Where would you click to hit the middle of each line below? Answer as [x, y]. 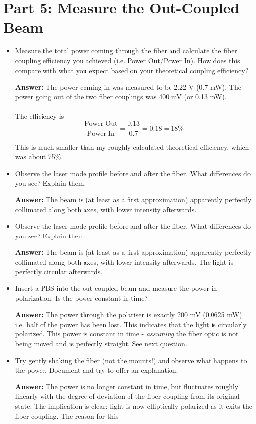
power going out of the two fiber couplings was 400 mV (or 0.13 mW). [121, 96]
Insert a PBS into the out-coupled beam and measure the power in [116, 288]
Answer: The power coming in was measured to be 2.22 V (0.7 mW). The [128, 87]
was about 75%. [39, 157]
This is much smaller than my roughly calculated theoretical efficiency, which [132, 147]
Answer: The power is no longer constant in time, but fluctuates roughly [127, 386]
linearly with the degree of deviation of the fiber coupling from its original [127, 396]
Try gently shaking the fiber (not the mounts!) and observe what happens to [131, 360]
